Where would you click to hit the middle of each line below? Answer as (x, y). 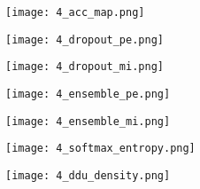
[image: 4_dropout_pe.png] (85, 39)
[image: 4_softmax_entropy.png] (100, 149)
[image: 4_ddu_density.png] (88, 175)
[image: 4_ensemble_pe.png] (88, 94)
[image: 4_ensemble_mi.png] (88, 121)
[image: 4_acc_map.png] (75, 12)
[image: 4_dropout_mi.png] (85, 67)
